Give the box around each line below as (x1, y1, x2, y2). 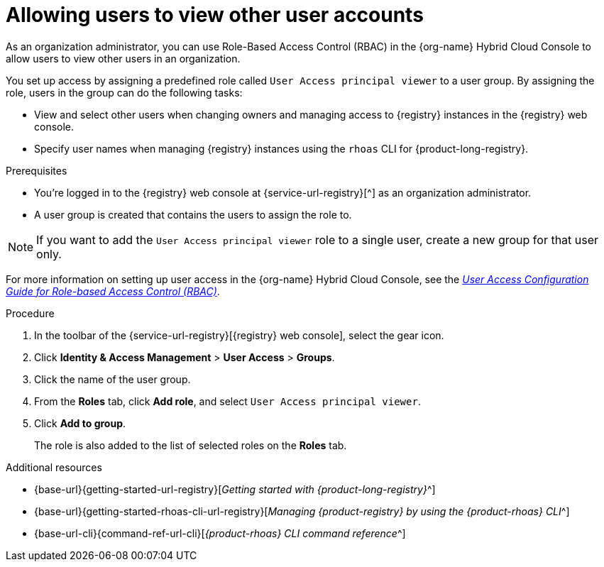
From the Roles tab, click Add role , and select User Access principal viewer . (34, 395, 421, 407)
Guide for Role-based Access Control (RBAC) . (6, 285, 220, 297)
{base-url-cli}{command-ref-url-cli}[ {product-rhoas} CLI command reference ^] (34, 527, 406, 539)
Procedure (6, 307, 55, 319)
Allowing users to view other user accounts (6, 3, 424, 27)
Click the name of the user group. (34, 373, 191, 385)
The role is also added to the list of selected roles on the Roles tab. (34, 439, 347, 451)
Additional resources (6, 461, 102, 473)
